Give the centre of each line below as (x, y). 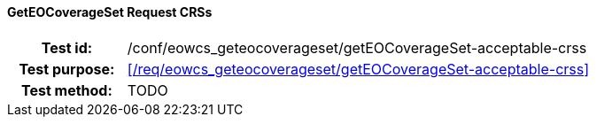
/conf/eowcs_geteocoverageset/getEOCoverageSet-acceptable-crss (357, 47)
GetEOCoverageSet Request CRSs (110, 12)
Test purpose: (67, 69)
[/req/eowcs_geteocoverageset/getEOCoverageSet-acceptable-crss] (358, 69)
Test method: (66, 90)
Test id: (67, 47)
